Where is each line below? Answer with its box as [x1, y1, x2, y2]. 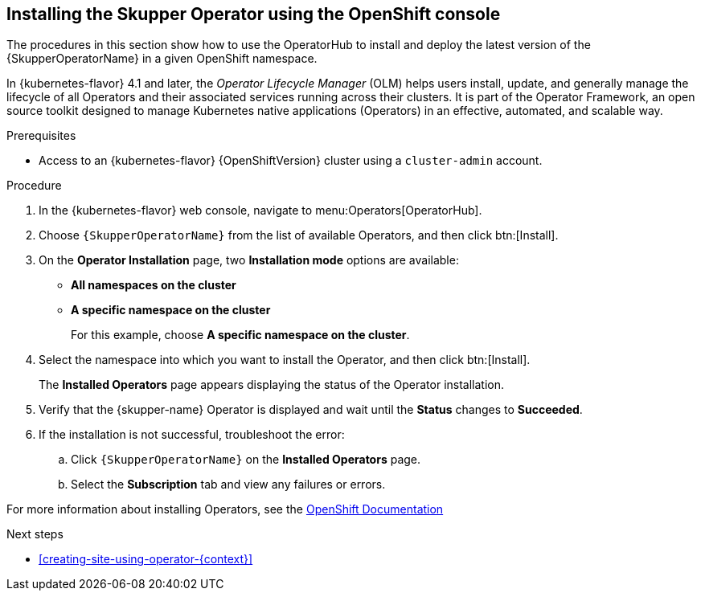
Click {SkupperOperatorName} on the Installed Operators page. [71, 452, 421, 467]
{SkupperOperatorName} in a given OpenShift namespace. [6, 51, 318, 66]
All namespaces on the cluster [71, 278, 236, 292]
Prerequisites [6, 129, 76, 143]
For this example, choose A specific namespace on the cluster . [71, 328, 410, 342]
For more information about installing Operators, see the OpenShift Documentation [6, 502, 444, 517]
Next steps [6, 527, 64, 542]
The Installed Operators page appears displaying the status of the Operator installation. [39, 378, 505, 392]
